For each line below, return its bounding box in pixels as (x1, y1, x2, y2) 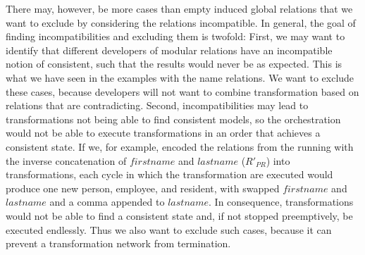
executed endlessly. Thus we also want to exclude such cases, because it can (6, 222, 332, 237)
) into (266, 153, 290, 168)
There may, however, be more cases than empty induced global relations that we (6, 1, 353, 15)
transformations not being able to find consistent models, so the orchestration (6, 111, 341, 126)
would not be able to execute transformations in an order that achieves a (6, 125, 321, 140)
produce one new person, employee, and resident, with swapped (6, 180, 280, 195)
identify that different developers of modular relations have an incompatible (6, 42, 333, 57)
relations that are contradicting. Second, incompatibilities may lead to (6, 98, 309, 113)
